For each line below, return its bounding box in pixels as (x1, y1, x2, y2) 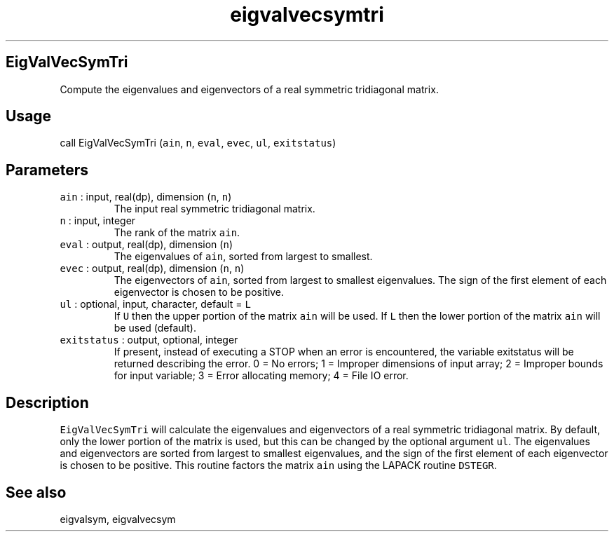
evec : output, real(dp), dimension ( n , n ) (60, 262, 245, 275)
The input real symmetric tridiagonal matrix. (114, 203, 315, 215)
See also (6, 483, 67, 501)
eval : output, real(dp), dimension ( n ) (60, 238, 233, 251)
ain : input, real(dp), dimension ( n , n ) (60, 191, 232, 203)
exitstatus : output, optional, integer (60, 334, 238, 346)
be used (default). (114, 322, 196, 334)
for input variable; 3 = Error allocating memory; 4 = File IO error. (114, 369, 409, 382)
